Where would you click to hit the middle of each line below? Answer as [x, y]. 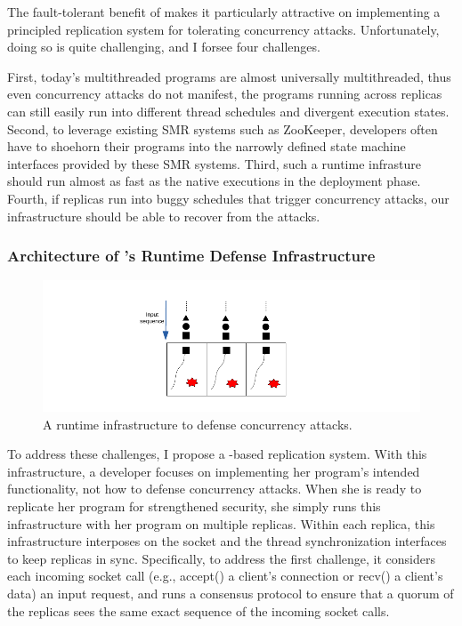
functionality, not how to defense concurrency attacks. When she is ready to [215, 489]
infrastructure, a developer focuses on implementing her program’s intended [214, 471]
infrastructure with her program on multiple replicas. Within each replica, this [221, 523]
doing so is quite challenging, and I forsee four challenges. [164, 47]
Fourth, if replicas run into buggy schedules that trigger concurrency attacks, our [228, 198]
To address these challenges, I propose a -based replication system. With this [217, 454]
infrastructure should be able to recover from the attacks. [164, 216]
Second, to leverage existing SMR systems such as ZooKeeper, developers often [223, 128]
